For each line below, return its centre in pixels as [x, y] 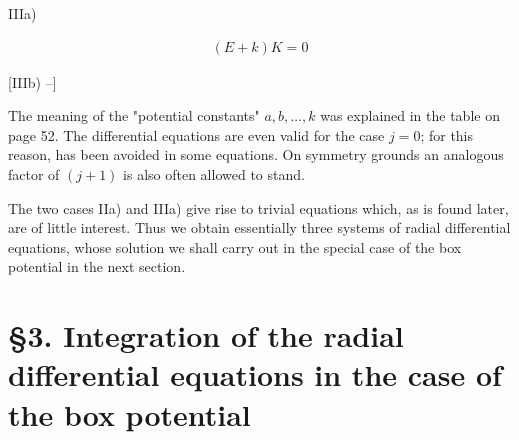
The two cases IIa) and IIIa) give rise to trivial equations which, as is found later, [258, 207]
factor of [34, 174]
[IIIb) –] [32, 81]
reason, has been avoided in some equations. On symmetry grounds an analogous [256, 154]
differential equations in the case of [255, 374]
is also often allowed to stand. [214, 174]
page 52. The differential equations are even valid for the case [196, 134]
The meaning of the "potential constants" [134, 115]
